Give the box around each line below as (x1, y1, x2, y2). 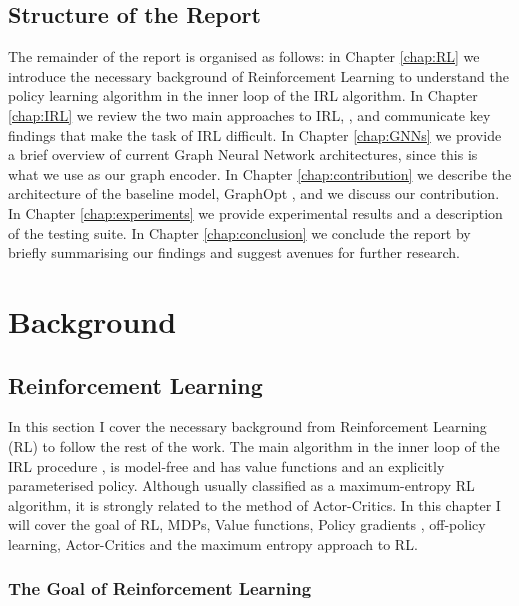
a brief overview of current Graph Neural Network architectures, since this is (8, 144, 478, 165)
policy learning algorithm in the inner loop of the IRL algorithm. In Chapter (8, 85, 478, 106)
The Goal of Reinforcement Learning (8, 576, 312, 601)
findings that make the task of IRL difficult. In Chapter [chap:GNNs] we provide (8, 124, 502, 145)
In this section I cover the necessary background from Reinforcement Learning (8, 416, 487, 437)
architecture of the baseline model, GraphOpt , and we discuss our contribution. (8, 183, 500, 204)
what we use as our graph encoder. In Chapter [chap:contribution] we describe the (8, 163, 512, 184)
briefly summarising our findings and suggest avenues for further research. (8, 242, 460, 263)
